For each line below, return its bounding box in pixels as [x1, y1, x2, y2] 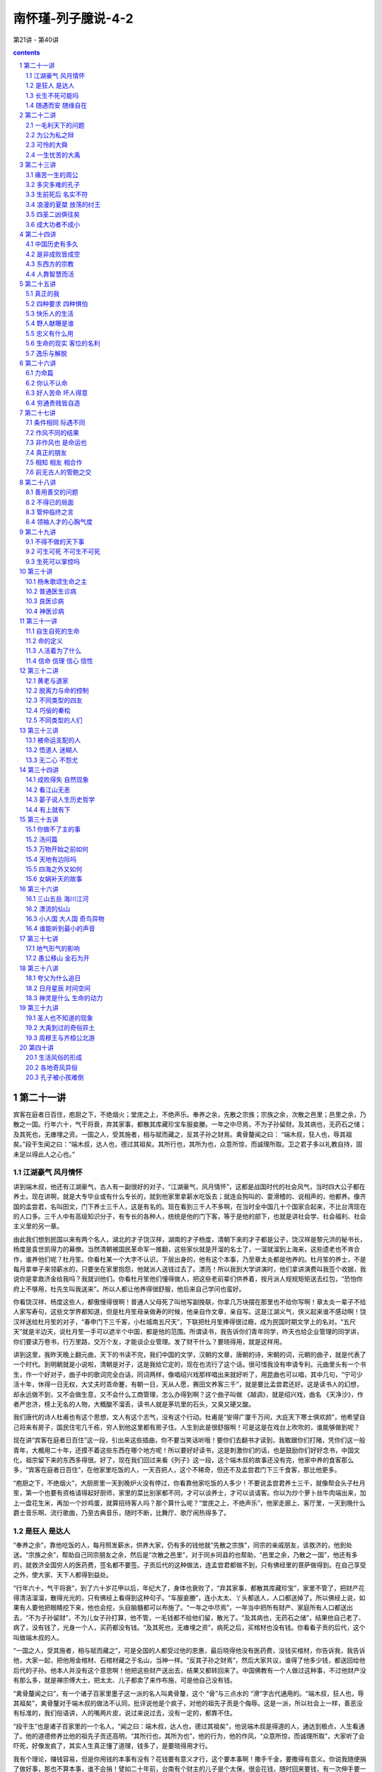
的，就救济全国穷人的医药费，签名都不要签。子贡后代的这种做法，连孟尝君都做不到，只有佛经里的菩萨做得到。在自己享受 [13, 1560, 366, 1569]
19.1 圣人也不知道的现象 [25, 1014, 93, 1022]
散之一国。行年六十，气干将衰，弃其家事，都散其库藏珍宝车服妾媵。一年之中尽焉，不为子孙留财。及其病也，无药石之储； [13, 1120, 366, 1128]
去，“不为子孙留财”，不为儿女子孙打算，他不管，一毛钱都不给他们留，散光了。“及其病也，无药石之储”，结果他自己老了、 [13, 1613, 365, 1622]
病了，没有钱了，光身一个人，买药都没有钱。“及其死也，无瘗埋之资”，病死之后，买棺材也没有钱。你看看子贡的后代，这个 [13, 1623, 366, 1632]
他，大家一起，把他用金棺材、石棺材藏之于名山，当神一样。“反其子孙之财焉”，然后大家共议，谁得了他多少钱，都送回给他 [13, 1656, 366, 1665]
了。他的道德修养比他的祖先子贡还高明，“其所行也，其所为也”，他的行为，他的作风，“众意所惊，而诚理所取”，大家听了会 [13, 1732, 365, 1740]
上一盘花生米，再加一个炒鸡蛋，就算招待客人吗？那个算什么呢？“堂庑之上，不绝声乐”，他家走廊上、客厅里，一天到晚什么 [13, 1498, 366, 1507]
